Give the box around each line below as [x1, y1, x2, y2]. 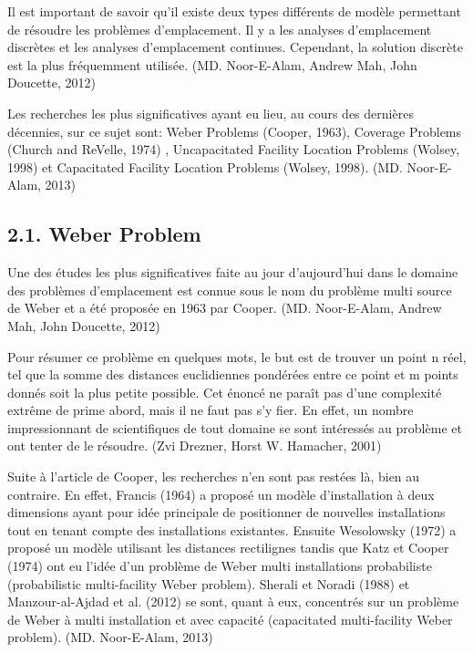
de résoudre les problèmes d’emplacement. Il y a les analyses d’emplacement [7, 19, 432, 38]
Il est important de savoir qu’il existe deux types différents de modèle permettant [7, 2, 461, 20]
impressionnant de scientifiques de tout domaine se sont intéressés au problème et [7, 418, 462, 437]
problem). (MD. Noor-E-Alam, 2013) [7, 627, 213, 647]
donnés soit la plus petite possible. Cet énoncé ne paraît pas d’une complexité [7, 382, 442, 401]
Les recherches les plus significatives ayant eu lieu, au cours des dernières [7, 103, 414, 122]
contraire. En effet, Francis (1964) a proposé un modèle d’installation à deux [7, 484, 435, 503]
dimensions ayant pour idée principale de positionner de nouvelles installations [7, 503, 446, 522]
